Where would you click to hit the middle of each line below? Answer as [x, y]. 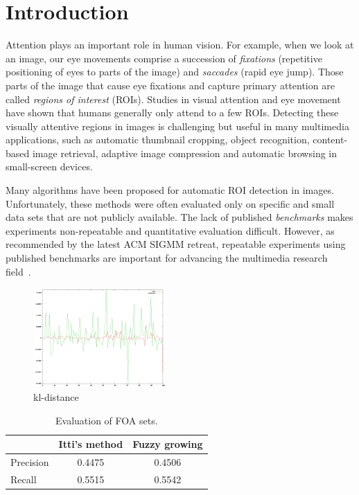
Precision [30, 461]
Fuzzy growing [168, 444]
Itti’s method [91, 444]
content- [330, 139]
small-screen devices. [49, 166]
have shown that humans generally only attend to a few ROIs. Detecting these [172, 112]
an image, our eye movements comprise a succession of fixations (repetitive [164, 58]
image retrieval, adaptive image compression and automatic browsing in [185, 153]
